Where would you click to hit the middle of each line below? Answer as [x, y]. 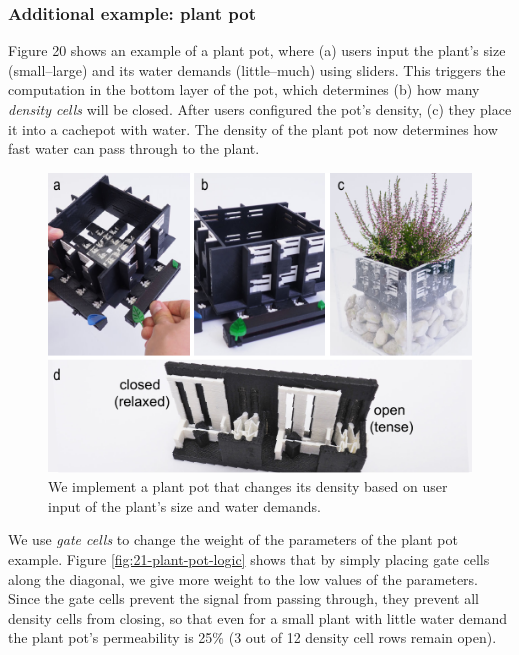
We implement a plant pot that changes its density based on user [248, 486]
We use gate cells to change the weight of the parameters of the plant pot [233, 539]
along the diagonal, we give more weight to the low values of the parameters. [243, 578]
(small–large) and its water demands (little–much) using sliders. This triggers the [257, 69]
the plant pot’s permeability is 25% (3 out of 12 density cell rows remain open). [252, 637]
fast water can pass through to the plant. [134, 148]
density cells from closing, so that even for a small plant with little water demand [258, 617]
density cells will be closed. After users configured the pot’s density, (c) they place [260, 109]
